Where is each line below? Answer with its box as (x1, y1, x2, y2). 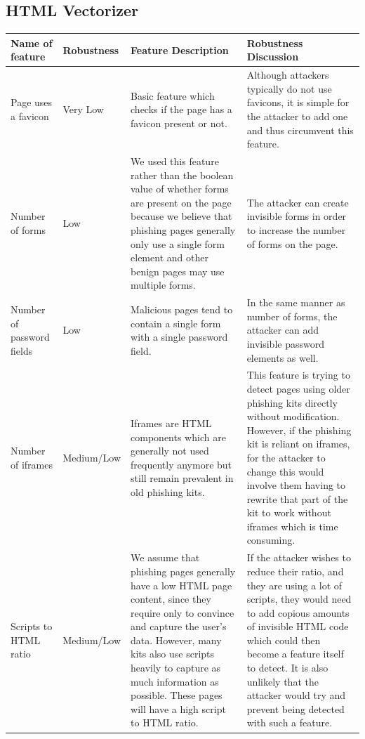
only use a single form (131, 236, 225, 251)
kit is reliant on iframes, (246, 436, 350, 451)
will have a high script (131, 701, 226, 716)
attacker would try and (246, 688, 346, 702)
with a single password (131, 329, 228, 344)
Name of (11, 35, 53, 50)
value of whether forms (131, 181, 229, 196)
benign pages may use (131, 263, 225, 278)
